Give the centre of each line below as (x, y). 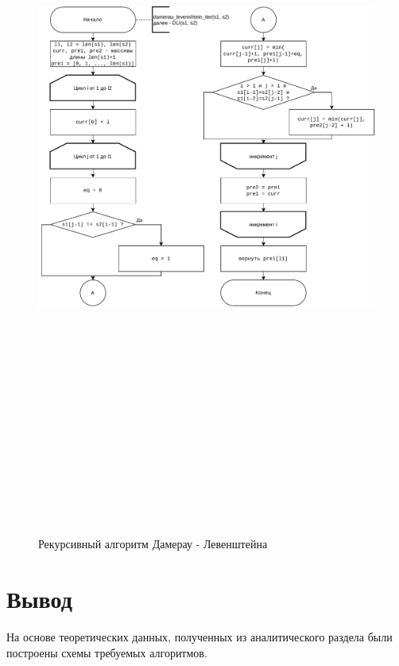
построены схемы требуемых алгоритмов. (107, 652)
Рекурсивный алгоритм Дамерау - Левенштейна (153, 544)
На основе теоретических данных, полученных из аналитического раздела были (199, 637)
